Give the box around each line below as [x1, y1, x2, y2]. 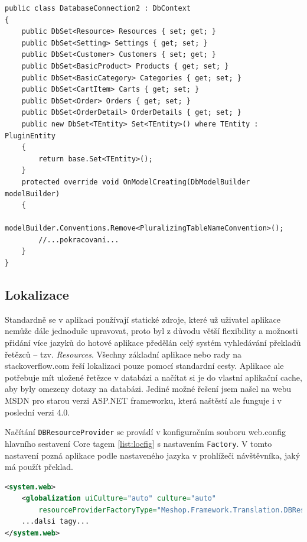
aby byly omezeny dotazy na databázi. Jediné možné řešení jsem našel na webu [5, 382, 291, 395]
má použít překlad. [5, 460, 73, 473]
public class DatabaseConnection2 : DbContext [5, 4, 191, 12]
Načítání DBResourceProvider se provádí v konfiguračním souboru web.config [5, 426, 286, 438]
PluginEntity [5, 131, 55, 140]
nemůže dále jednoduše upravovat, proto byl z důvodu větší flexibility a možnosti [5, 324, 298, 337]
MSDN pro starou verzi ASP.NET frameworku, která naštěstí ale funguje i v [5, 394, 282, 407]
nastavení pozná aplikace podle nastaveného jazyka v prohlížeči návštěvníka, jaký [5, 449, 301, 461]
